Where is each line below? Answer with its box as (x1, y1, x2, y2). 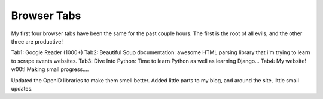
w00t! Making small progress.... (11, 66, 89, 73)
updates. (11, 85, 33, 92)
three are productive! (11, 38, 63, 45)
